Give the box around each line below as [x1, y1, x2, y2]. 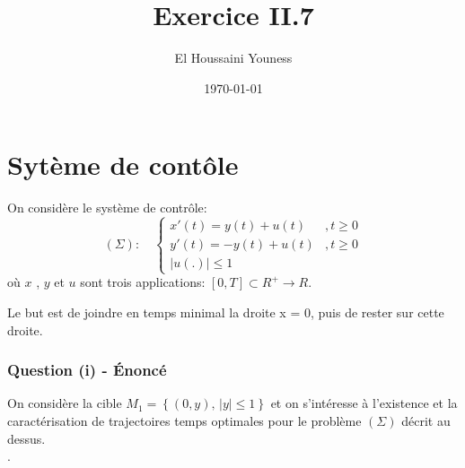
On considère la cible [7, 394, 122, 412]
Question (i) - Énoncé [7, 359, 167, 381]
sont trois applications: [80, 273, 206, 291]
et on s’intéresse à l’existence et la [270, 394, 458, 412]
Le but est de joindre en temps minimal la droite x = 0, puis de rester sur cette [7, 303, 444, 322]
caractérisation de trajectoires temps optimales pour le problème [7, 412, 362, 430]
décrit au [401, 412, 451, 430]
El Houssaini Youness [174, 48, 293, 67]
